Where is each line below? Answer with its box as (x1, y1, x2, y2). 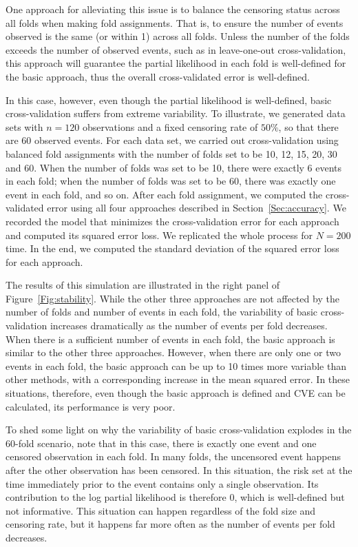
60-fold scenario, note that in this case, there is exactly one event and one (6, 435, 317, 450)
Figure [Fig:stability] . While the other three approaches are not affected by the (6, 291, 339, 305)
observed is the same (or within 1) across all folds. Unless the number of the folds (6, 29, 350, 43)
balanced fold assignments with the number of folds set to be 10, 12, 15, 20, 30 (6, 146, 337, 161)
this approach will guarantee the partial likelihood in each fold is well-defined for (6, 56, 346, 70)
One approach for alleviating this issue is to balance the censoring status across (6, 2, 340, 16)
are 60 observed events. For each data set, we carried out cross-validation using (6, 133, 339, 147)
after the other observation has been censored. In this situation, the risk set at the (6, 463, 352, 477)
